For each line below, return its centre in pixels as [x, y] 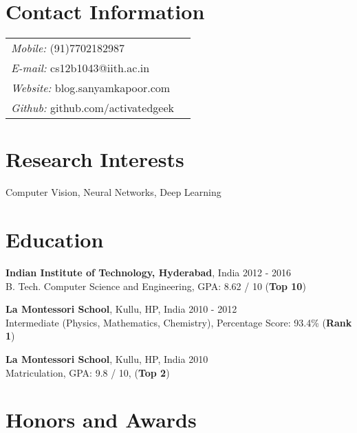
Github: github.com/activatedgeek [93, 108]
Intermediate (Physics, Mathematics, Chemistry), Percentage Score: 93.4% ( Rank [179, 322]
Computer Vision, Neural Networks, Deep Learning [113, 192]
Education [55, 240]
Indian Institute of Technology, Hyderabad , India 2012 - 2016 [149, 272]
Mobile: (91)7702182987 [68, 48]
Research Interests [95, 159]
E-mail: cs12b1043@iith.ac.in [80, 68]
